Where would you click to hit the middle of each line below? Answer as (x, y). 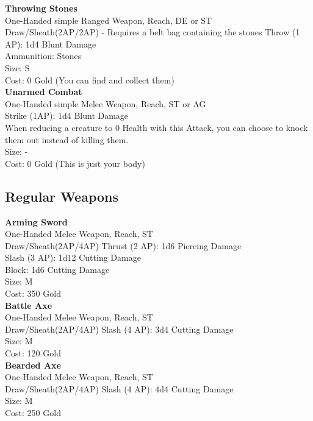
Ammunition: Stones (43, 56)
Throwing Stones (41, 8)
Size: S (17, 67)
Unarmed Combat (44, 92)
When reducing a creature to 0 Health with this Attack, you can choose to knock (156, 127)
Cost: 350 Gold (33, 293)
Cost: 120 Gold (33, 353)
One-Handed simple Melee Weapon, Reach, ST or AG (106, 103)
